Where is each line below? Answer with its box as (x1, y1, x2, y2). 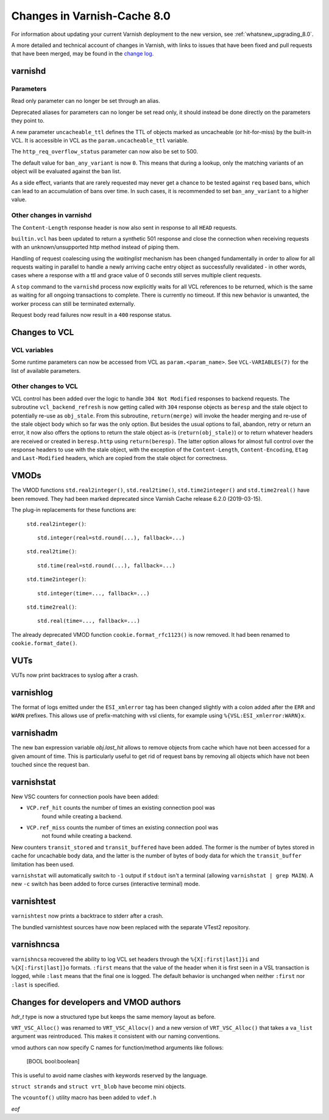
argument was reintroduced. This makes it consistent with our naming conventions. (11, 1033, 221, 1040)
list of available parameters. (11, 367, 81, 374)
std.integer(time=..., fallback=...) (37, 590, 150, 597)
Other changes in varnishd (11, 211, 92, 219)
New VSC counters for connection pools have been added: (11, 793, 160, 800)
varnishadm (11, 728, 58, 739)
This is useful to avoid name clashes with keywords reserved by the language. (11, 1071, 208, 1079)
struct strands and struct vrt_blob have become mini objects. (11, 1083, 186, 1090)
